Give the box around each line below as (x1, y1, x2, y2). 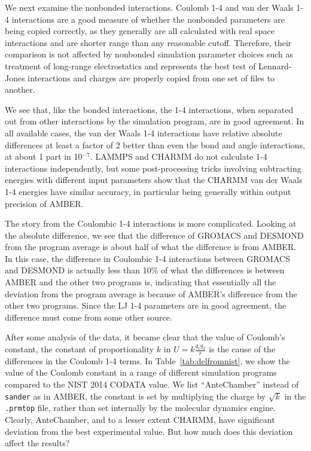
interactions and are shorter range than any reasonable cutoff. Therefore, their (5, 36, 292, 48)
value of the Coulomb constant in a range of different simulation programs (5, 366, 277, 379)
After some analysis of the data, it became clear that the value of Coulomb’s (5, 331, 285, 343)
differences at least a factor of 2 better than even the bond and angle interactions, (5, 138, 306, 151)
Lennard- (258, 59, 292, 72)
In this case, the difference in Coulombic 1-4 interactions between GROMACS (5, 252, 290, 264)
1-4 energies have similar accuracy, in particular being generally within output (5, 185, 291, 197)
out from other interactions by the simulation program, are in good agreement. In (5, 115, 304, 127)
